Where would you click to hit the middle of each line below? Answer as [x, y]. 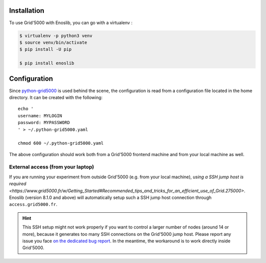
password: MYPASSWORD [44, 123]
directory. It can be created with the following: [56, 97]
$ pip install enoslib [47, 63]
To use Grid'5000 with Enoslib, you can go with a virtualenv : [71, 23]
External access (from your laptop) [52, 167]
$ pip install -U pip [46, 49]
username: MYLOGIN [40, 115]
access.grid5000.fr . [33, 204]
